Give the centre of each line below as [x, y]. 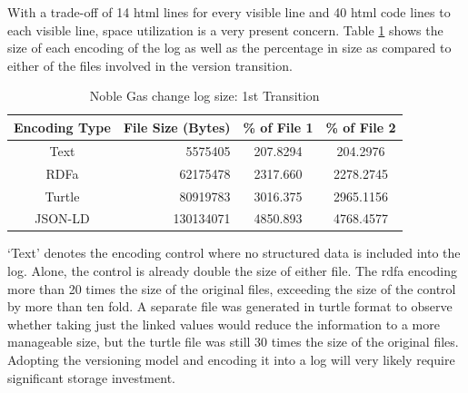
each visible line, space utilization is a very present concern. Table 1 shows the [225, 29]
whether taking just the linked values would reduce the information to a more [224, 324]
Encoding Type [62, 127]
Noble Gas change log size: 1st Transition [204, 96]
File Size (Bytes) [177, 127]
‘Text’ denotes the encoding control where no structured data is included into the [234, 253]
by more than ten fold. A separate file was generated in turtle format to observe [230, 306]
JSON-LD [62, 218]
